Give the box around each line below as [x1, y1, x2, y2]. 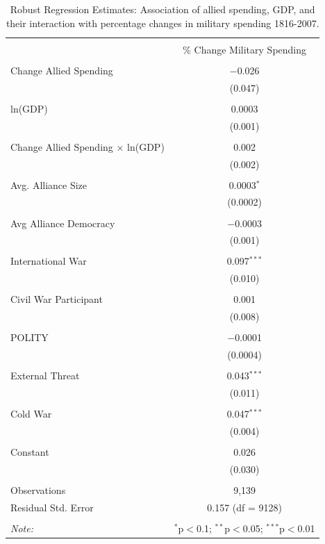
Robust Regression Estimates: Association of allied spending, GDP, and [10, 2, 315, 16]
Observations [10, 483, 66, 497]
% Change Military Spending [183, 42, 307, 56]
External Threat [10, 368, 80, 383]
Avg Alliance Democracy [10, 215, 115, 230]
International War [10, 254, 87, 268]
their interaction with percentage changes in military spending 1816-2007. [6, 15, 319, 30]
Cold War [10, 406, 52, 421]
